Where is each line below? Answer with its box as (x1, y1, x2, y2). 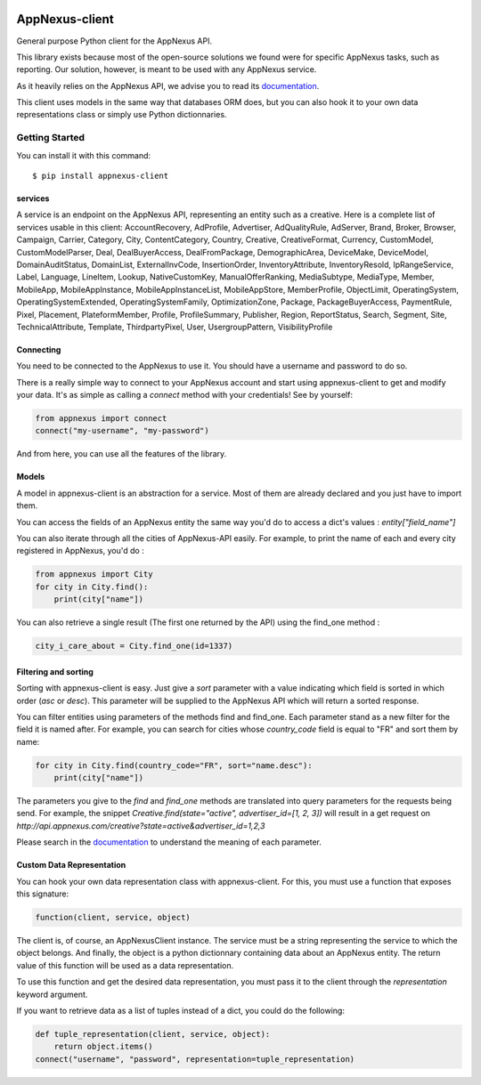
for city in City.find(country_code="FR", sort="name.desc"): (35, 760, 313, 770)
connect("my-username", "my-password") (35, 425, 209, 436)
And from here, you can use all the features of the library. (16, 449, 227, 459)
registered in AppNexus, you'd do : (16, 546, 144, 556)
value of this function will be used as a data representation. (16, 959, 234, 970)
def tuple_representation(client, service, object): (35, 1029, 271, 1039)
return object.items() (53, 1041, 153, 1052)
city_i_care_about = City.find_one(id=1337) (35, 641, 233, 652)
